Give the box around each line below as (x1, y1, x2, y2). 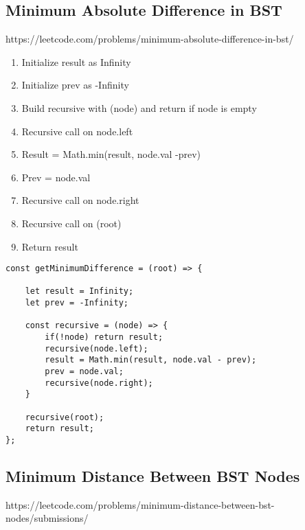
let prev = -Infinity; (25, 298, 128, 308)
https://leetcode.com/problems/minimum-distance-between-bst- (5, 497, 275, 511)
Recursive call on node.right (21, 193, 139, 207)
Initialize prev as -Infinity (21, 78, 129, 92)
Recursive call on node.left (21, 124, 133, 138)
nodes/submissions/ (5, 511, 89, 525)
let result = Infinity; (25, 286, 134, 297)
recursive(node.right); (45, 378, 153, 388)
